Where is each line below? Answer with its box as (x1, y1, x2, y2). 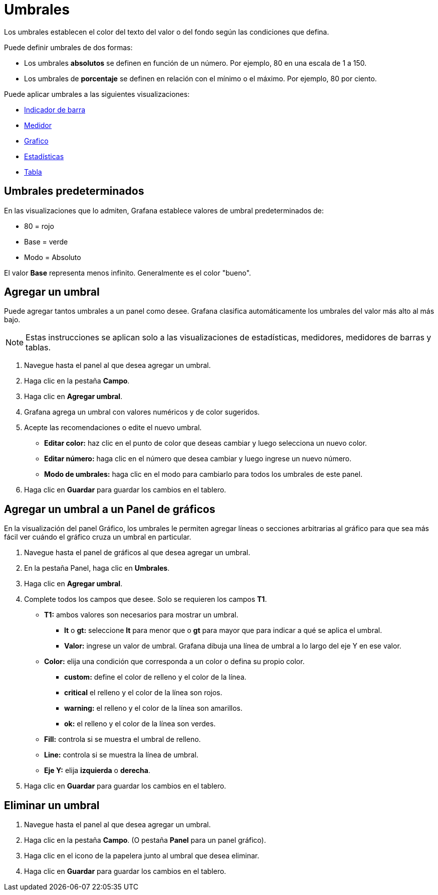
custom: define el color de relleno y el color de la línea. (64, 673, 247, 682)
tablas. (26, 342, 51, 353)
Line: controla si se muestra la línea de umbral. (44, 750, 198, 759)
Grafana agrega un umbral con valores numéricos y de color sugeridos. (24, 408, 260, 417)
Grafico (24, 136, 49, 145)
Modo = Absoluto (24, 252, 81, 262)
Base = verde (24, 237, 68, 246)
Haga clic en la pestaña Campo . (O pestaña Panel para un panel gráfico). (24, 836, 266, 845)
